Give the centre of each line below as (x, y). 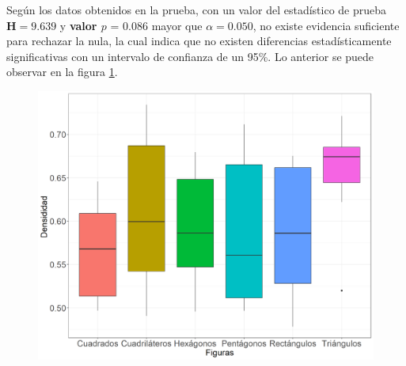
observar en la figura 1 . (62, 72)
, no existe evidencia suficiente (326, 25)
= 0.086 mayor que (156, 25)
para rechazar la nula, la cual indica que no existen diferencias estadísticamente (199, 41)
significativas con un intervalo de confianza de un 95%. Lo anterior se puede (190, 56)
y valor (78, 25)
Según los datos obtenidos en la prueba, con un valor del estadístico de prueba (197, 10)
